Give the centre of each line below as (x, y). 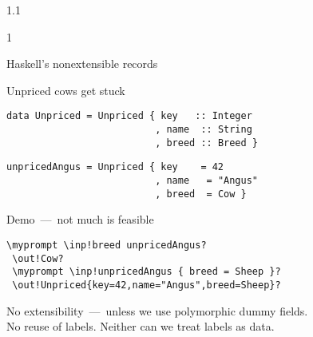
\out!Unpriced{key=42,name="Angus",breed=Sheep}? (147, 285)
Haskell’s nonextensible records (82, 63)
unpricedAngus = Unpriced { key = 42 (115, 167)
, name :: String (204, 130)
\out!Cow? (38, 258)
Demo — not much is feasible (80, 219)
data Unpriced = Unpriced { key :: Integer (129, 116)
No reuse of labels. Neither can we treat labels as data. (141, 326)
